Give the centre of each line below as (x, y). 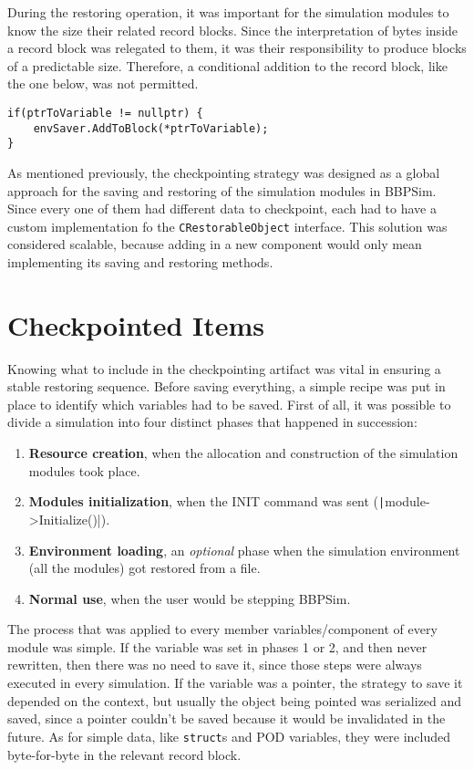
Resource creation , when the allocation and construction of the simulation (243, 453)
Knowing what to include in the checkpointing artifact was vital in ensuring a (224, 368)
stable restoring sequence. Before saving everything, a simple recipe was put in (227, 386)
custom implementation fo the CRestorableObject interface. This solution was (227, 226)
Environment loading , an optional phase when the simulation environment (244, 550)
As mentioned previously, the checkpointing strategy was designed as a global (224, 172)
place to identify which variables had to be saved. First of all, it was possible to (229, 404)
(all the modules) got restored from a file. (144, 568)
